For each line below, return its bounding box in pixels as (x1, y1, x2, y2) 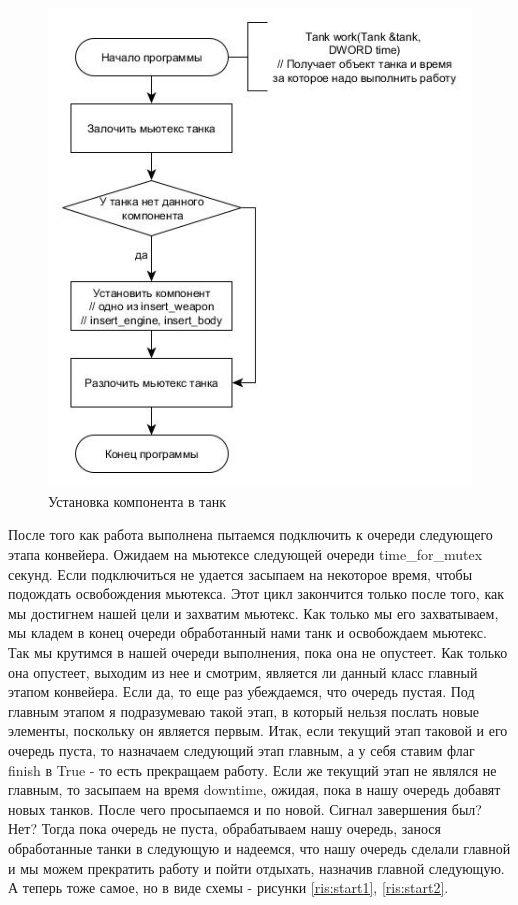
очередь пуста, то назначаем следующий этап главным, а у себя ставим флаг (8, 739, 475, 760)
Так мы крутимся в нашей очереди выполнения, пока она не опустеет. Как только (8, 641, 508, 662)
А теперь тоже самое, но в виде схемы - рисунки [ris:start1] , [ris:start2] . (8, 877, 449, 898)
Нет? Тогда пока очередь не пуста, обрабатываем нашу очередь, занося (8, 818, 442, 839)
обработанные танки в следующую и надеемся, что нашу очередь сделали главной (8, 837, 511, 858)
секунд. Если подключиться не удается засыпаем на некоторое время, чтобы (8, 563, 473, 584)
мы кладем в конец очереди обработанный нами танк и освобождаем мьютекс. (8, 622, 487, 643)
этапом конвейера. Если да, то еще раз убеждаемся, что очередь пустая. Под (8, 681, 475, 702)
